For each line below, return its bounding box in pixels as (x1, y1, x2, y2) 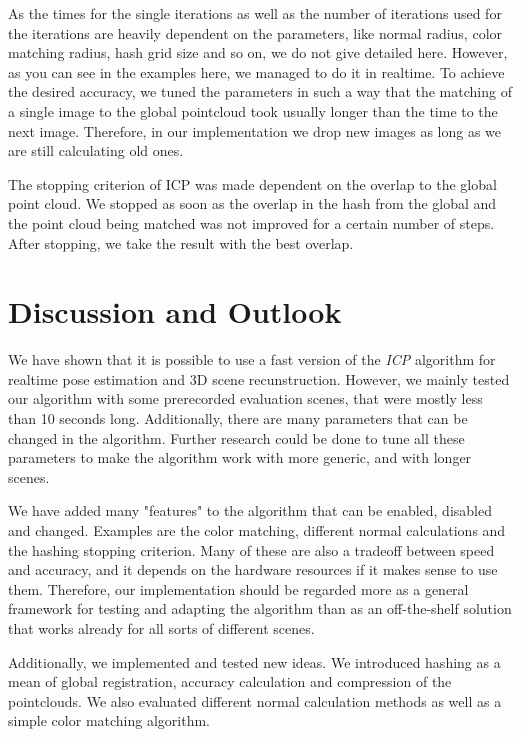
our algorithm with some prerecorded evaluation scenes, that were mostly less (8, 388, 483, 409)
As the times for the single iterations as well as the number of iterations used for (8, 3, 502, 23)
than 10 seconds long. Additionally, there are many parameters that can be (8, 408, 468, 429)
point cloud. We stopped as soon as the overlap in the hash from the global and (8, 193, 497, 214)
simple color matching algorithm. (8, 710, 210, 731)
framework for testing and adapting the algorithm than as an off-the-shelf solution (8, 598, 512, 619)
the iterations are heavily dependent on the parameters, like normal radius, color (8, 22, 503, 43)
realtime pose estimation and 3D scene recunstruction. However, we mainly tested (8, 368, 510, 389)
